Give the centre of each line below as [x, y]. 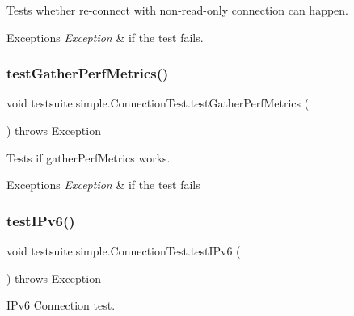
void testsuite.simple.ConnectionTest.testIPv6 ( [124, 251]
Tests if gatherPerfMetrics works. [88, 157]
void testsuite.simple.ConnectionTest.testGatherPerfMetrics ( [158, 103]
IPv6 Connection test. [61, 305]
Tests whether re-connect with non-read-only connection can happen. [177, 10]
